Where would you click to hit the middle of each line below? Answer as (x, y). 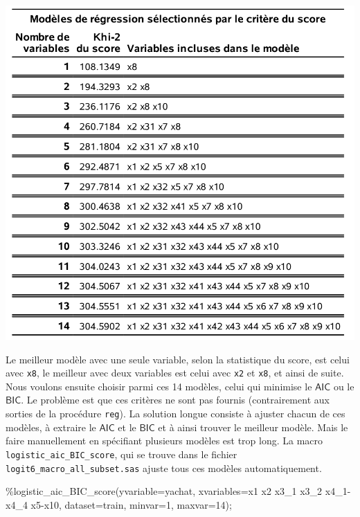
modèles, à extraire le (51, 427)
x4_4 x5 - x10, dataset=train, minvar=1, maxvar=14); (119, 504)
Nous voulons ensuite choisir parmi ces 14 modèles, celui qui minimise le (159, 386)
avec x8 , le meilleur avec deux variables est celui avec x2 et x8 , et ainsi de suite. (175, 373)
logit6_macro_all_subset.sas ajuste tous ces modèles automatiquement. (164, 468)
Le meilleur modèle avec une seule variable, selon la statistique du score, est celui (178, 359)
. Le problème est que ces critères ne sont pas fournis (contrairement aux (175, 400)
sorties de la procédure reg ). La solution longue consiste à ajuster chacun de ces (175, 413)
